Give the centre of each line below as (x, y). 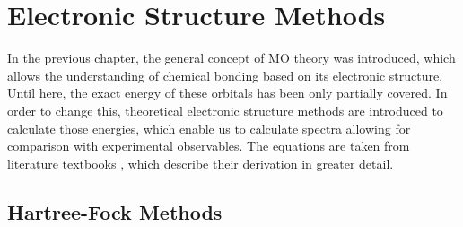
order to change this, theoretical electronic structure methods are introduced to (225, 110)
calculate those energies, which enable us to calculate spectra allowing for (209, 128)
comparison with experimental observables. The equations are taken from (209, 146)
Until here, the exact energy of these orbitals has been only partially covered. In (227, 93)
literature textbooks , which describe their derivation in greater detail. (201, 163)
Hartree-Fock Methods (115, 211)
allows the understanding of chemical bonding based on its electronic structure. (225, 75)
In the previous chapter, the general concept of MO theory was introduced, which (231, 58)
